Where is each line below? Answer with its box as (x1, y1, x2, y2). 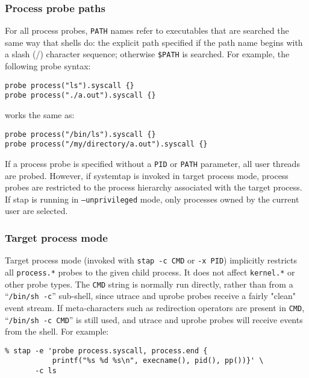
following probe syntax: (5, 60, 91, 72)
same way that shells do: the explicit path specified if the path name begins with (5, 36, 303, 48)
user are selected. (5, 204, 68, 217)
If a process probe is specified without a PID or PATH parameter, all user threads (5, 157, 300, 169)
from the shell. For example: (5, 325, 109, 338)
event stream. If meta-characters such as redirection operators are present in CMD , (5, 301, 305, 313)
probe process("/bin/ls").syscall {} (5, 130, 156, 139)
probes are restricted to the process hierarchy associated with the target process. (5, 181, 302, 194)
